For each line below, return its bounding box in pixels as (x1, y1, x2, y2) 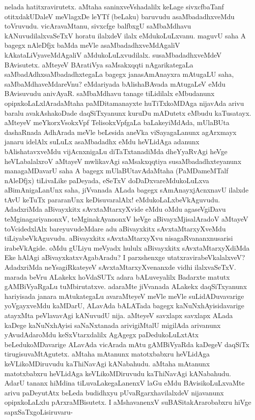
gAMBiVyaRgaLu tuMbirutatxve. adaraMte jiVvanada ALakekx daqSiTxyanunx (4, 281, 247, 291)
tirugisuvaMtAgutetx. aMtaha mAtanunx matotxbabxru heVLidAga (4, 349, 210, 359)
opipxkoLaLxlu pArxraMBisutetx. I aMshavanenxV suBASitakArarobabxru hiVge (4, 397, 252, 407)
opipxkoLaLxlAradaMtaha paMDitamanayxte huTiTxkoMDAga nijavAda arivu (4, 97, 244, 108)
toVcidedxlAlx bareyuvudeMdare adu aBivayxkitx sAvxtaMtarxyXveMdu (4, 223, 226, 233)
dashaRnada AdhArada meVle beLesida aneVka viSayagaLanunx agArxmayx (4, 127, 237, 137)
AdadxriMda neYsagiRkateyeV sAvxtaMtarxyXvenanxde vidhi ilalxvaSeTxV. (4, 262, 236, 272)
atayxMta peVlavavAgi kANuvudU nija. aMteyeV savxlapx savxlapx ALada (4, 310, 233, 320)
